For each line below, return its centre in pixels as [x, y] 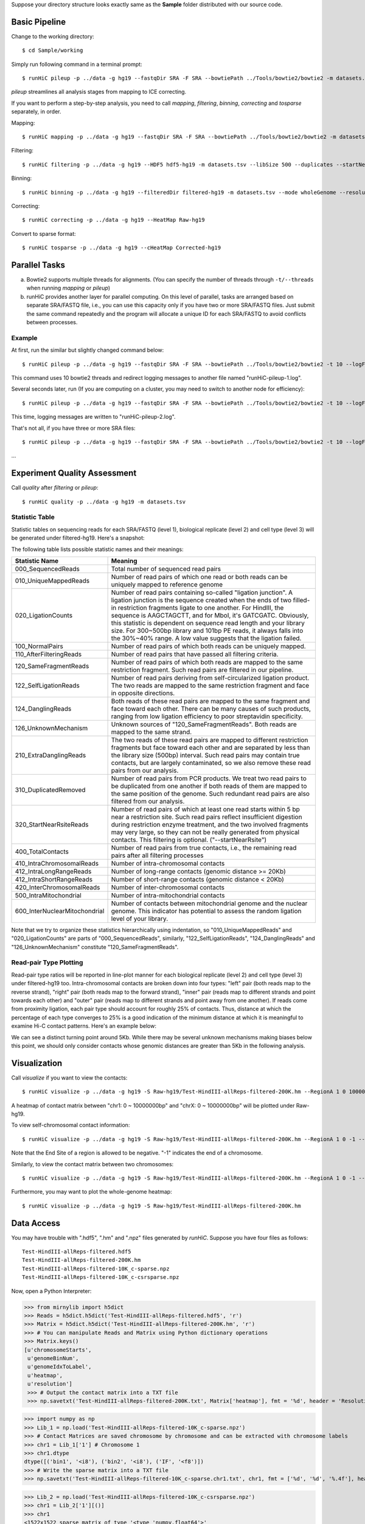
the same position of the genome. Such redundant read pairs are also [210, 794]
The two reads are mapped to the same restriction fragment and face [210, 685]
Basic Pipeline [39, 22]
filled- [301, 600]
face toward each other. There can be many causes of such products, [211, 708]
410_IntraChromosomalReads [57, 863]
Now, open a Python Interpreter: [51, 1291]
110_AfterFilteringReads [48, 654]
